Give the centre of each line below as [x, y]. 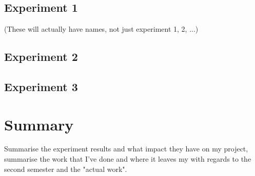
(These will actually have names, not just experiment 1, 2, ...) [101, 29]
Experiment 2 [41, 57]
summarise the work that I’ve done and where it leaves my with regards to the [128, 159]
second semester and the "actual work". [66, 169]
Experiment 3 [41, 86]
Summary [39, 124]
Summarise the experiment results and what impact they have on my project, [126, 149]
